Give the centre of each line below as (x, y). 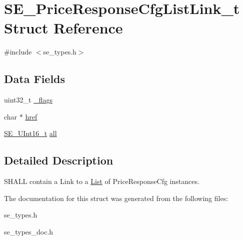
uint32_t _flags (28, 100)
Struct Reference (63, 28)
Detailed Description (59, 160)
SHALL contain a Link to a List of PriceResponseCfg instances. (102, 181)
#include (18, 52)
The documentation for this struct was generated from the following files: (116, 198)
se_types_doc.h (29, 231)
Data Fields (35, 79)
